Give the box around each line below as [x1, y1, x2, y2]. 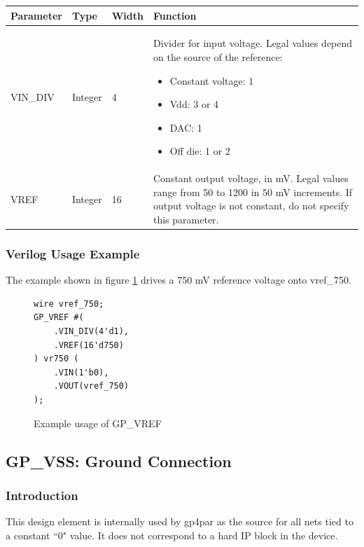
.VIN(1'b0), [53, 367, 109, 378]
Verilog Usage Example [6, 244, 140, 262]
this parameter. [153, 212, 219, 226]
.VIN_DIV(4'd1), [53, 326, 129, 337]
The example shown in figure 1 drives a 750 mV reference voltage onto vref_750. [6, 272, 351, 287]
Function [153, 8, 197, 22]
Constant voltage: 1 [169, 73, 254, 88]
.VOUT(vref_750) [53, 381, 129, 392]
